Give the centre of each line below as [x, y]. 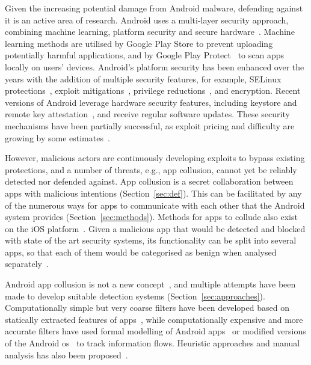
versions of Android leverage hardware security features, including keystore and [151, 102]
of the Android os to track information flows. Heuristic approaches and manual [152, 343]
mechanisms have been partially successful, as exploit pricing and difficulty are [150, 125]
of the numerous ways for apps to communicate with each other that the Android [155, 205]
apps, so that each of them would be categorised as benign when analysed [141, 252]
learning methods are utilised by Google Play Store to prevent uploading [139, 43]
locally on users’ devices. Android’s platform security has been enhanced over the [155, 66]
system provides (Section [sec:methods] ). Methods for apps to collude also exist [151, 217]
